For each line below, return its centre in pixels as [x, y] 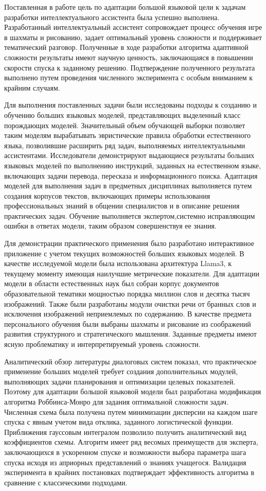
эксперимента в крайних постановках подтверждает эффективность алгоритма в [129, 472]
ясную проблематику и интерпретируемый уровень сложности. [102, 344]
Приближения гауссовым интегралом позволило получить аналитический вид [125, 432]
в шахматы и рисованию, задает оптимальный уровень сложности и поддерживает [133, 37]
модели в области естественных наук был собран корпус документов [112, 283]
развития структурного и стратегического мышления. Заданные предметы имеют [130, 334]
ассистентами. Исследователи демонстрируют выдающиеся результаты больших [129, 155]
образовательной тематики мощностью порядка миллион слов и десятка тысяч [127, 294]
